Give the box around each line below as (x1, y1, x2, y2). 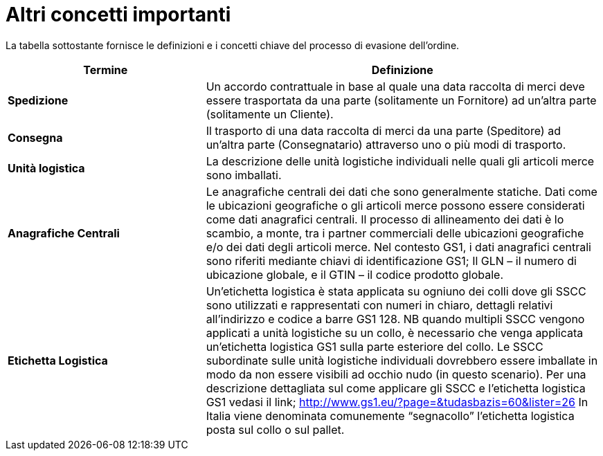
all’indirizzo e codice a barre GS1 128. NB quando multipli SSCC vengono (206, 311, 585, 326)
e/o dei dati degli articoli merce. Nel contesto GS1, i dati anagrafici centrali (206, 239, 591, 254)
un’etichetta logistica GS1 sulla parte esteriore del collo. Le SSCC (206, 339, 543, 354)
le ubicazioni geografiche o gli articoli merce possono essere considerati (206, 198, 585, 212)
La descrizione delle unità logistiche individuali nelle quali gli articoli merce (206, 154, 595, 168)
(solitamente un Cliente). (206, 107, 334, 121)
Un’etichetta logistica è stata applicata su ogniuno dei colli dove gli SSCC (206, 284, 586, 298)
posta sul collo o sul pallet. (206, 422, 345, 437)
